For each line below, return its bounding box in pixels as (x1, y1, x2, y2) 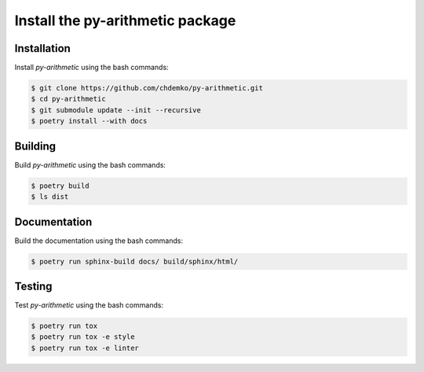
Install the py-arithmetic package (14, 12, 236, 29)
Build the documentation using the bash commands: (14, 236, 184, 245)
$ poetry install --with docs (31, 116, 148, 126)
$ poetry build (31, 181, 90, 190)
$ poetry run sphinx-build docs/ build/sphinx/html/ (31, 256, 239, 266)
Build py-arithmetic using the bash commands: (14, 160, 166, 169)
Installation (14, 42, 71, 55)
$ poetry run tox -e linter (31, 343, 139, 352)
